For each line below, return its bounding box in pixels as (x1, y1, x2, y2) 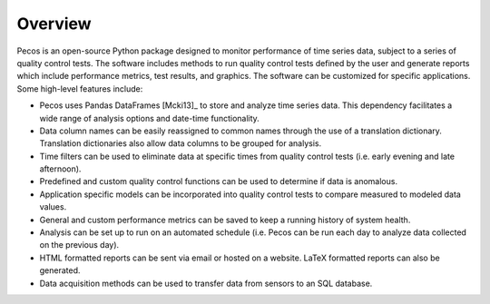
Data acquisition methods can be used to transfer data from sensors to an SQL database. (39, 278, 373, 289)
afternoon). (39, 163, 82, 174)
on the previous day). (39, 240, 120, 250)
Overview (16, 14, 92, 34)
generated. (39, 265, 81, 276)
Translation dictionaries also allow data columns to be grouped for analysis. (39, 138, 322, 149)
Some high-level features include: (16, 83, 143, 94)
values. (39, 201, 67, 212)
